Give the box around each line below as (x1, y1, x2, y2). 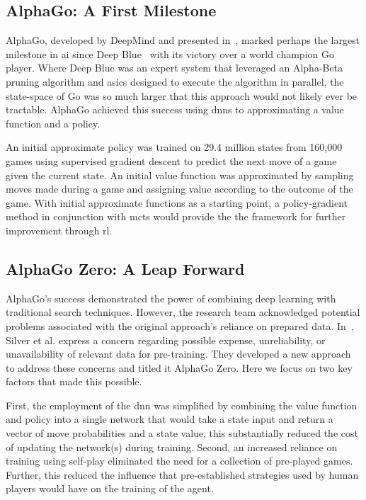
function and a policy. (6, 115, 101, 130)
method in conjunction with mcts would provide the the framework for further (6, 209, 346, 224)
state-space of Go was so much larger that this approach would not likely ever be (6, 88, 358, 103)
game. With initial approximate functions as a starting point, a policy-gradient (6, 195, 348, 210)
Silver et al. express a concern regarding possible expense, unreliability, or (6, 332, 326, 347)
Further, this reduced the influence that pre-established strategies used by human (6, 467, 359, 482)
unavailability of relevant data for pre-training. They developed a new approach (6, 346, 351, 361)
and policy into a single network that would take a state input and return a (6, 411, 333, 426)
